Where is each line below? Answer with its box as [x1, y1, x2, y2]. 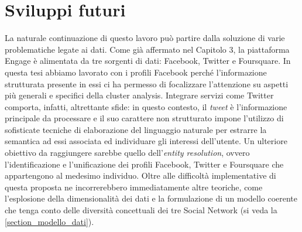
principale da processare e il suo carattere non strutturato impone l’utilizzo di [5, 112, 284, 124]
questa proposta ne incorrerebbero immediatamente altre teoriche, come [5, 180, 263, 193]
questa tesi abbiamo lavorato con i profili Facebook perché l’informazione [5, 66, 267, 78]
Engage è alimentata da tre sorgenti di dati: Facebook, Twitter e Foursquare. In [5, 54, 291, 67]
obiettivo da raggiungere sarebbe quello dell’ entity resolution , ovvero [5, 146, 250, 159]
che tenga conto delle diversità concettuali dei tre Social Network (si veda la [5, 204, 277, 216]
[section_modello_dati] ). [5, 215, 94, 227]
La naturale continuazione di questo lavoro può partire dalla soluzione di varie [5, 32, 285, 44]
